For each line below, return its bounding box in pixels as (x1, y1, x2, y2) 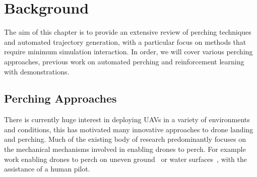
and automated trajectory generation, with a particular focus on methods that (4, 36, 246, 47)
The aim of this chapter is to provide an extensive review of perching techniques (4, 27, 251, 37)
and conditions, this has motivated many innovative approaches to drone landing (4, 124, 253, 134)
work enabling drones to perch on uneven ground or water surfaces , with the (4, 153, 247, 164)
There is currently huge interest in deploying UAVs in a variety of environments (4, 114, 250, 125)
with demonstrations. (4, 66, 70, 76)
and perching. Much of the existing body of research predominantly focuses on (4, 134, 246, 144)
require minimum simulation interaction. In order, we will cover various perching (4, 46, 253, 57)
